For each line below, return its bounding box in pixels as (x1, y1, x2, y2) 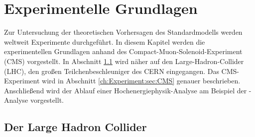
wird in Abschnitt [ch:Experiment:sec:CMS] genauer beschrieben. (42, 75, 241, 86)
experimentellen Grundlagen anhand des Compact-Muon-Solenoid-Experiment (4, 46, 243, 57)
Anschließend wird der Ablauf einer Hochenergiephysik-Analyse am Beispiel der (4, 85, 247, 95)
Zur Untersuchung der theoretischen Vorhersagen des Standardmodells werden (4, 27, 243, 37)
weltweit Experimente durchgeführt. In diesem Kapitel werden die (4, 36, 205, 47)
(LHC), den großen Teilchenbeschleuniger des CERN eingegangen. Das (4, 66, 219, 76)
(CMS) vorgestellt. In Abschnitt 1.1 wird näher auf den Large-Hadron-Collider (4, 56, 244, 66)
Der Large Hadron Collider (4, 119, 147, 135)
